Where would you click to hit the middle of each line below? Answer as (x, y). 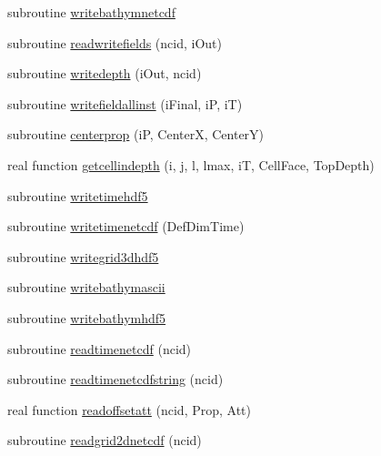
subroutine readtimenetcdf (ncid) (100, 348)
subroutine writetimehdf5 (78, 195)
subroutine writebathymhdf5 (87, 317)
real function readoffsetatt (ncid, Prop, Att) (130, 409)
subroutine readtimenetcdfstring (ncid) (115, 379)
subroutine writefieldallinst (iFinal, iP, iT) (125, 103)
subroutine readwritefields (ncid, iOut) (115, 42)
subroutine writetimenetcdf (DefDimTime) (126, 226)
